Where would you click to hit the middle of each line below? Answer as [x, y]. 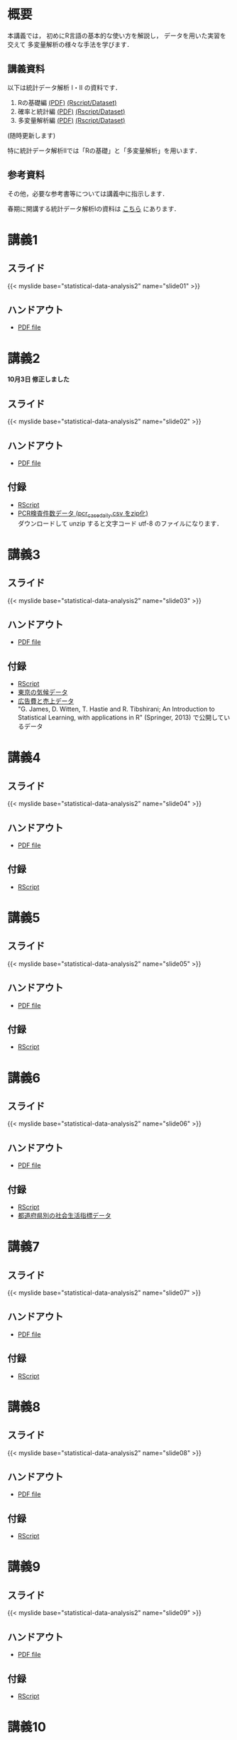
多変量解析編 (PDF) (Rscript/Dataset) [71, 120]
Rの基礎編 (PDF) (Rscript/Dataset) [67, 102]
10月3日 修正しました [38, 379]
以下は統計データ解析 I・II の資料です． [65, 87]
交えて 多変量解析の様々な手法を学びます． [70, 44]
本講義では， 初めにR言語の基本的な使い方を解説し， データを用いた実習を [117, 36]
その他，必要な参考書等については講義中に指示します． [88, 193]
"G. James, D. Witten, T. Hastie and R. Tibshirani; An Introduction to [116, 709]
